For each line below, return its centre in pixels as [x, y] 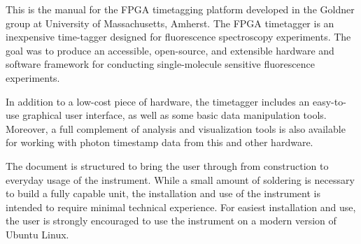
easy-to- [329, 101]
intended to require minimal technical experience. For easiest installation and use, [181, 207]
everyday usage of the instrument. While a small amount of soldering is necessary [180, 179]
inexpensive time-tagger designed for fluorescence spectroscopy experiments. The [178, 37]
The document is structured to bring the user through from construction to [167, 165]
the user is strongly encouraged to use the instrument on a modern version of [171, 221]
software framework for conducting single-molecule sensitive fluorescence [160, 64]
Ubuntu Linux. [37, 234]
